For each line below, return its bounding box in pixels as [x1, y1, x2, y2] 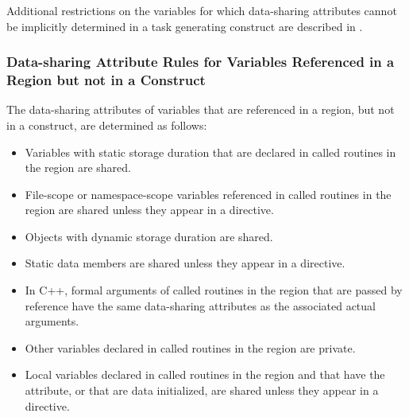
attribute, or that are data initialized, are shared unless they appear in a [25, 382, 379, 399]
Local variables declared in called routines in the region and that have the [25, 366, 385, 383]
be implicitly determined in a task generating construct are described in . [6, 18, 363, 34]
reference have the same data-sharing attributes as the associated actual [25, 297, 376, 314]
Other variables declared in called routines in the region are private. [25, 339, 356, 356]
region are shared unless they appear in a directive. [25, 201, 274, 218]
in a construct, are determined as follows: [6, 116, 207, 133]
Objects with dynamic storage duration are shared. [25, 228, 273, 244]
